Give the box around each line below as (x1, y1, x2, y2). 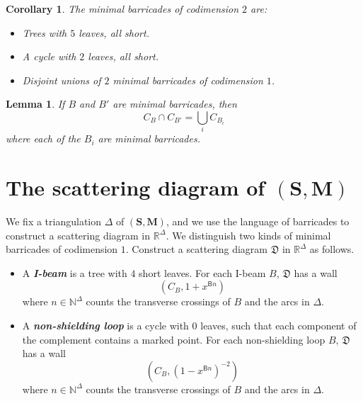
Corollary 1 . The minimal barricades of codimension (6, 1, 239, 16)
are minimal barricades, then (113, 96, 237, 111)
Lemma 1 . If (6, 96, 65, 111)
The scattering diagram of (6, 173, 265, 202)
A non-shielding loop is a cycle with (22, 317, 189, 332)
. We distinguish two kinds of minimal (166, 227, 331, 242)
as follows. (309, 242, 355, 256)
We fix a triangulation (6, 214, 102, 229)
